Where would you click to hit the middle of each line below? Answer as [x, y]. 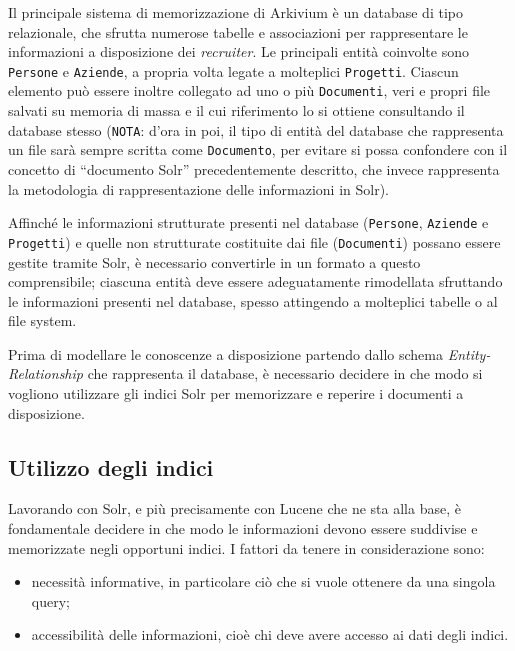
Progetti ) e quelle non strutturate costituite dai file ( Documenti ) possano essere [254, 241]
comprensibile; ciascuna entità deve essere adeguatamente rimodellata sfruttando [255, 281]
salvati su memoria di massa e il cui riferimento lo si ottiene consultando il [236, 110]
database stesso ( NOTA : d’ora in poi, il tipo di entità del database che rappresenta [256, 129]
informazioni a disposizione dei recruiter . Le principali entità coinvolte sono [238, 51]
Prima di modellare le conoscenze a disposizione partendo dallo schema [225, 353]
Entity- [469, 353]
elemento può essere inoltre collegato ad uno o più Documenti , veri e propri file [249, 90]
